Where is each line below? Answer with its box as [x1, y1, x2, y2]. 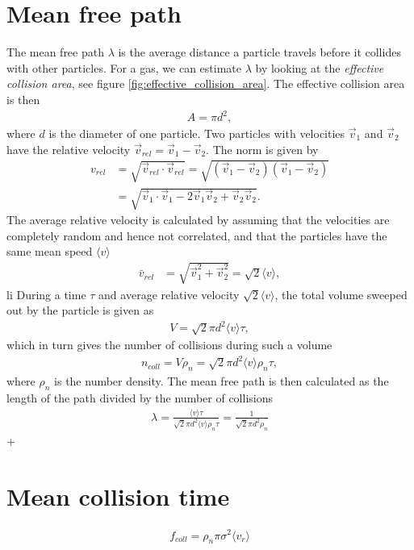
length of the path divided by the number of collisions [6, 389, 274, 406]
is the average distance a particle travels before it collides [118, 44, 401, 60]
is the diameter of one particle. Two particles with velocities [48, 125, 345, 142]
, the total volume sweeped [274, 285, 408, 302]
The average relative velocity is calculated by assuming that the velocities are [6, 211, 390, 228]
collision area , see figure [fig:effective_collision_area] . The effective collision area [6, 75, 405, 92]
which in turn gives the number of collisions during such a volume [6, 336, 332, 353]
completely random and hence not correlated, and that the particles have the [6, 227, 387, 244]
